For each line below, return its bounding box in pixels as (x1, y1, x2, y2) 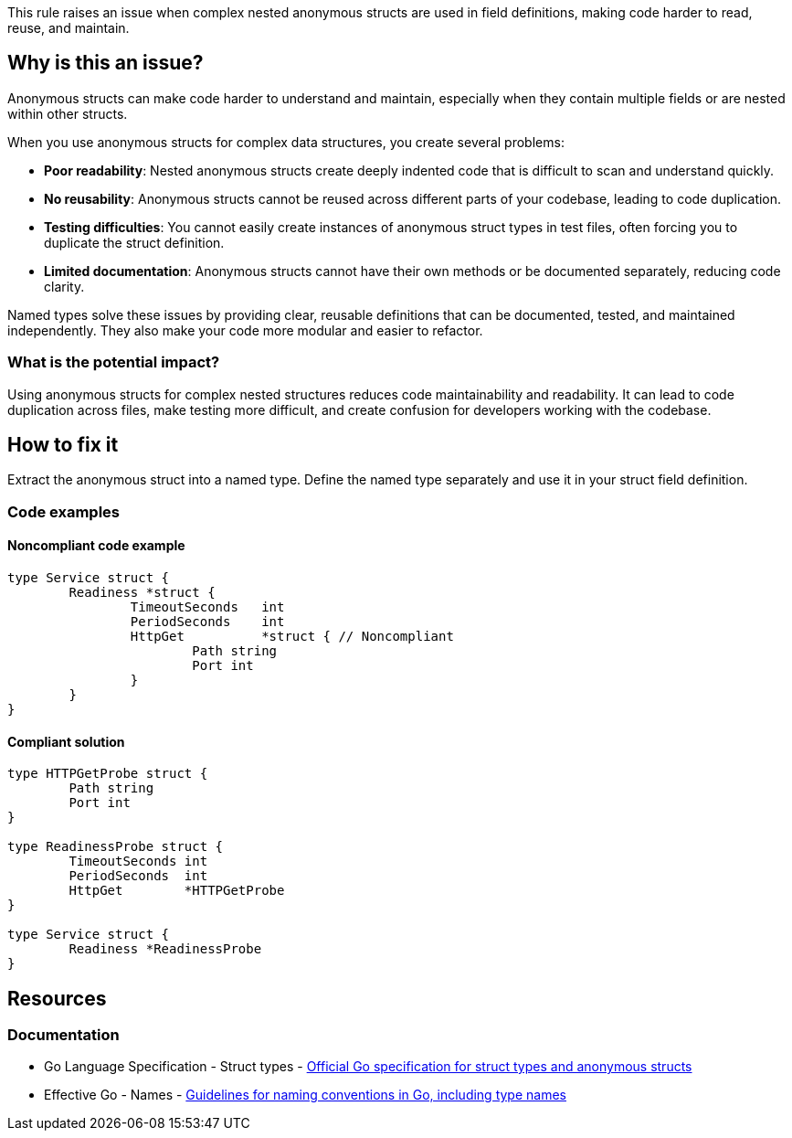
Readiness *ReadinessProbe (69, 941, 262, 957)
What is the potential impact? (7, 353, 220, 372)
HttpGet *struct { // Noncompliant (130, 629, 454, 644)
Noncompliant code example (7, 537, 185, 554)
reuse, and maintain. (7, 20, 130, 36)
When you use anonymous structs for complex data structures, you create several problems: (7, 133, 565, 150)
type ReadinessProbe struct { (7, 839, 224, 855)
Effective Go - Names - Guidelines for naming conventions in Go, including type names (44, 1087, 566, 1103)
